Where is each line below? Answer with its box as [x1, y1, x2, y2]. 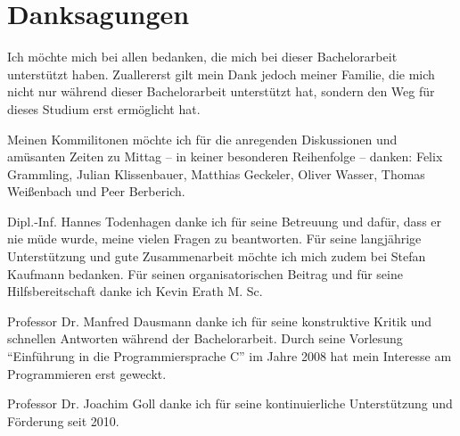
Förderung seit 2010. [7, 411, 119, 430]
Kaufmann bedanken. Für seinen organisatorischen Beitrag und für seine [7, 264, 403, 283]
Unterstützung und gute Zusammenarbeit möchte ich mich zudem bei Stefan [7, 247, 426, 266]
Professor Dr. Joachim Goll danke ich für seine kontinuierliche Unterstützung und [7, 394, 453, 413]
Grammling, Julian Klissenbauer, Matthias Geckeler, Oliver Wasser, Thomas [7, 164, 425, 183]
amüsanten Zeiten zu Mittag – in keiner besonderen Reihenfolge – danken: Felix [7, 147, 443, 166]
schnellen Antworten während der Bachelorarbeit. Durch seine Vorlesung [7, 329, 403, 348]
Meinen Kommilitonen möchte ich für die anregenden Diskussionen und [7, 129, 398, 148]
